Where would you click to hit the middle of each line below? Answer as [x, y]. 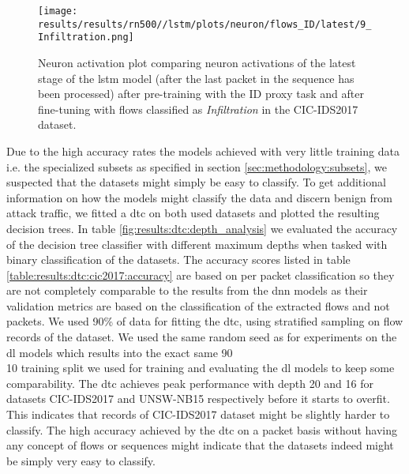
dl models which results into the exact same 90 [120, 352]
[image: [58, 11]
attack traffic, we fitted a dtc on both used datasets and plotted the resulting [193, 213]
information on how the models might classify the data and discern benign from [199, 197]
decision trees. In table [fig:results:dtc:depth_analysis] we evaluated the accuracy [202, 228]
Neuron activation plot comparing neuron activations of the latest [197, 62]
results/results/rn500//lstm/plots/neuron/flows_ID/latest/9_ [205, 24]
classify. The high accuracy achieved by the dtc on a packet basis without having [202, 429]
